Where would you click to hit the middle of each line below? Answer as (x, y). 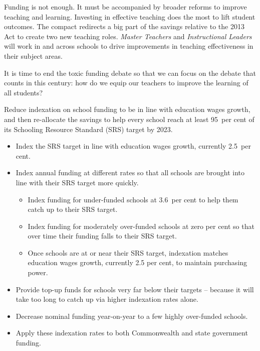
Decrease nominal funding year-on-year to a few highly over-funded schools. (132, 316)
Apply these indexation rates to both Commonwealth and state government (132, 333)
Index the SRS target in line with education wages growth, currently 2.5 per (133, 146)
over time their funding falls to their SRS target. (102, 236)
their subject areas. (33, 55)
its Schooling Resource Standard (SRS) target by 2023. (88, 129)
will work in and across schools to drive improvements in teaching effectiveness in (129, 46)
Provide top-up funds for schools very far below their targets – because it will (135, 289)
